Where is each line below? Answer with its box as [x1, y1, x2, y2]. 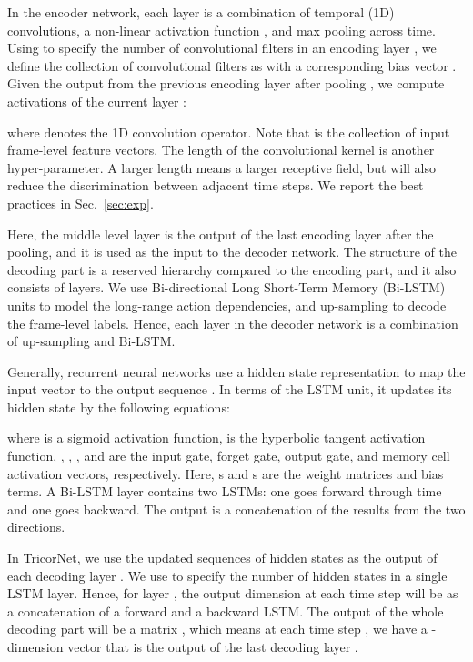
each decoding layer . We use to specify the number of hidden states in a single [7, 565, 448, 585]
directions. [7, 517, 65, 536]
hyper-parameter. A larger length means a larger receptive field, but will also [7, 158, 437, 177]
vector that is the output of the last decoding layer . [67, 637, 358, 656]
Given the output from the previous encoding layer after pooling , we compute [7, 74, 445, 93]
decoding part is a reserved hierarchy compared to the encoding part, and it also [7, 260, 457, 279]
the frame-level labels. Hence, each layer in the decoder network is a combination [7, 313, 458, 332]
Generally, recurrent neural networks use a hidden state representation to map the [7, 362, 466, 381]
